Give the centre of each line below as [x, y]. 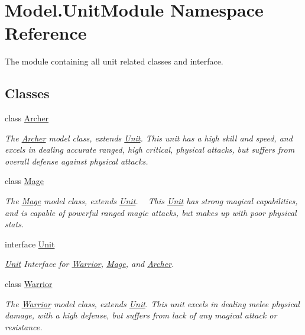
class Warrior [29, 284]
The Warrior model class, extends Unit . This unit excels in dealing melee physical [152, 303]
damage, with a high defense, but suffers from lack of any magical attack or [141, 315]
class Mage [24, 181]
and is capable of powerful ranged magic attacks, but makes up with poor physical [151, 212]
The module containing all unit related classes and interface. [114, 61]
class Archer [27, 118]
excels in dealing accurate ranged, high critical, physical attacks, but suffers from [150, 149]
